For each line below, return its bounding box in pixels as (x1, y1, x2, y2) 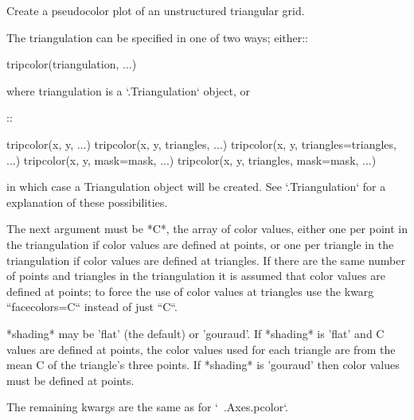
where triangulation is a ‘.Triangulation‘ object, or (6, 82, 250, 99)
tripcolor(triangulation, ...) (6, 56, 137, 72)
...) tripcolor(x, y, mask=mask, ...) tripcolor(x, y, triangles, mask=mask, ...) (6, 151, 377, 168)
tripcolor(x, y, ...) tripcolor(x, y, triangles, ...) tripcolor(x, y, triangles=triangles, (6, 135, 396, 152)
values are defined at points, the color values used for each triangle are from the (6, 340, 396, 357)
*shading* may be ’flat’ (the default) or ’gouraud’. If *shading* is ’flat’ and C (6, 325, 385, 341)
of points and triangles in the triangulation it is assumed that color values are (6, 267, 385, 284)
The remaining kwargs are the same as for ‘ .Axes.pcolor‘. (6, 399, 288, 415)
